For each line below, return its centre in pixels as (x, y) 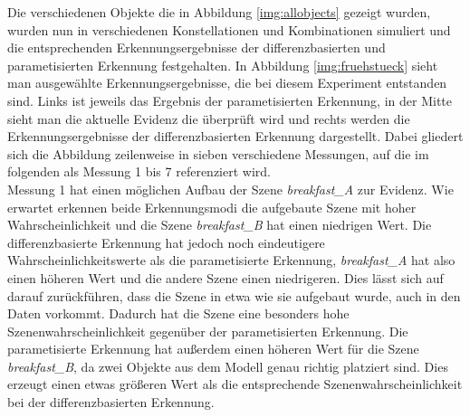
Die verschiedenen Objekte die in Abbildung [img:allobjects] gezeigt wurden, (219, 12)
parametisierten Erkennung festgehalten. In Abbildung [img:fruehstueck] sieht (223, 65)
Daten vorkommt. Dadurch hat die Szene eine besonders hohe (178, 313)
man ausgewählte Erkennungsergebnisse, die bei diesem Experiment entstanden (227, 83)
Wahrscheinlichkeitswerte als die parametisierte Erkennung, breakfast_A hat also (231, 260)
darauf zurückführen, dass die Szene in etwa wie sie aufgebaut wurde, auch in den (234, 295)
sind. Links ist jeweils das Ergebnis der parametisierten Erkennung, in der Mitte (230, 100)
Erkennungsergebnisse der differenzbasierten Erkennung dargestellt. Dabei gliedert (235, 136)
